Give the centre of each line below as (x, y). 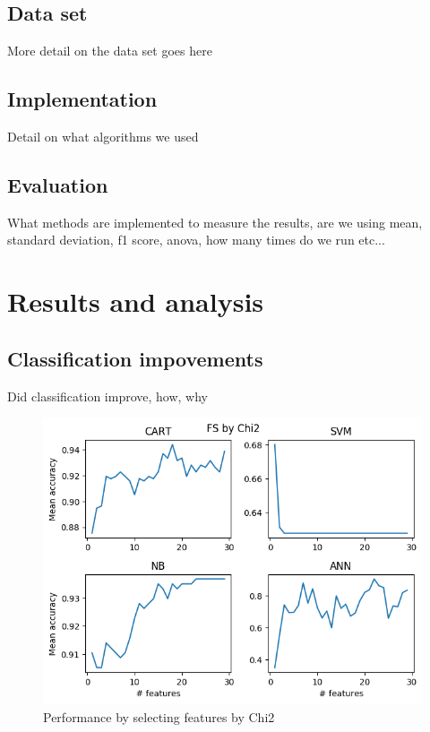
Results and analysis (136, 301)
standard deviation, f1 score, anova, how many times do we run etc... (196, 240)
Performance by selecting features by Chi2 (159, 716)
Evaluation (58, 184)
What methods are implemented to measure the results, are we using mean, (215, 222)
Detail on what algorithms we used (103, 136)
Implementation (82, 99)
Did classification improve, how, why (107, 396)
